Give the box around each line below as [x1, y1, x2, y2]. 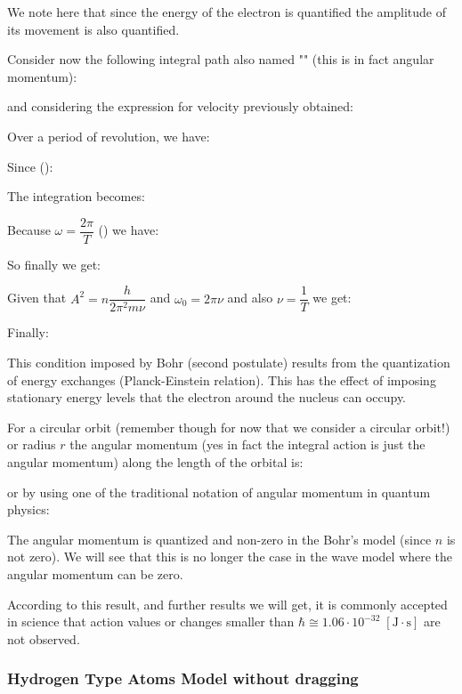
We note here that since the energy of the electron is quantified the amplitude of [7, 3, 446, 20]
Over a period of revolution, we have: [7, 126, 210, 145]
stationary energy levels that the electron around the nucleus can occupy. [7, 388, 406, 407]
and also [227, 288, 273, 307]
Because [7, 221, 51, 239]
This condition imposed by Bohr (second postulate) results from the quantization [7, 353, 450, 372]
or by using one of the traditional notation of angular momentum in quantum [7, 482, 431, 501]
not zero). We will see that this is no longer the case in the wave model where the [7, 547, 453, 566]
